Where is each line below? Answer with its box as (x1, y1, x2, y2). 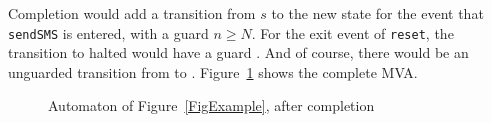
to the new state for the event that (271, 3, 484, 23)
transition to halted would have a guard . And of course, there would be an (8, 42, 469, 63)
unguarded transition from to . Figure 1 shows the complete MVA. (8, 61, 418, 82)
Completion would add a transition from (8, 3, 256, 23)
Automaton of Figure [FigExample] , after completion (48, 95, 375, 116)
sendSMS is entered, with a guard (8, 22, 209, 43)
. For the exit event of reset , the (251, 22, 454, 43)
